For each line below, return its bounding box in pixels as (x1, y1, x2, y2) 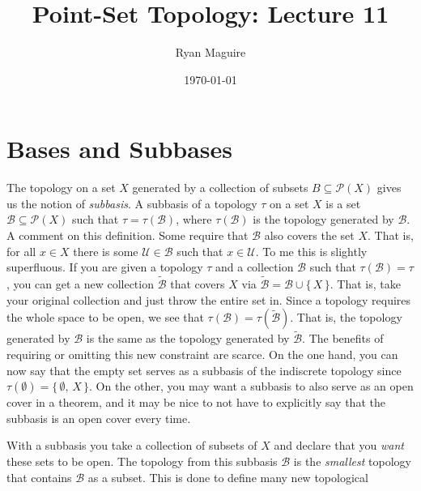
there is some (73, 242, 138, 259)
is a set (325, 194, 361, 211)
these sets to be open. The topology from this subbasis (6, 453, 278, 469)
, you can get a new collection (6, 275, 154, 292)
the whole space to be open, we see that (6, 309, 204, 326)
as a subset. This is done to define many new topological (87, 468, 368, 485)
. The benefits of (302, 330, 384, 347)
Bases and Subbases (6, 132, 233, 165)
